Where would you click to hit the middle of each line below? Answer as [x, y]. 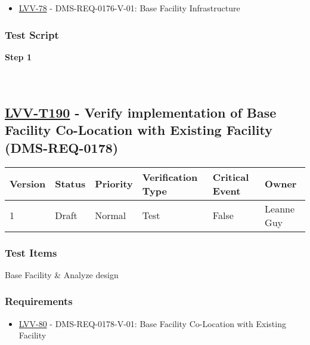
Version [28, 184]
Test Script [32, 34]
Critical [231, 177]
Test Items [31, 252]
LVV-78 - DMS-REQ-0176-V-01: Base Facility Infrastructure [129, 8]
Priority [114, 184]
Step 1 [18, 56]
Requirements [39, 301]
